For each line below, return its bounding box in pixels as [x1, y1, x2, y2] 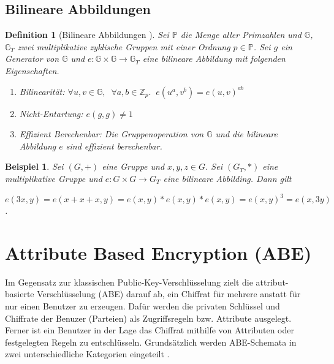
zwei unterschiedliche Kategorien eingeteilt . [5, 347, 170, 360]
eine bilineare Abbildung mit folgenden [142, 52, 286, 65]
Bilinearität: [19, 85, 65, 97]
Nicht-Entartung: [19, 107, 83, 119]
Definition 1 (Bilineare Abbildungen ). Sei [5, 28, 169, 41]
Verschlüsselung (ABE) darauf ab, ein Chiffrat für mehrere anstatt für [37, 287, 301, 300]
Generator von [5, 52, 59, 65]
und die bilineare [215, 127, 278, 140]
